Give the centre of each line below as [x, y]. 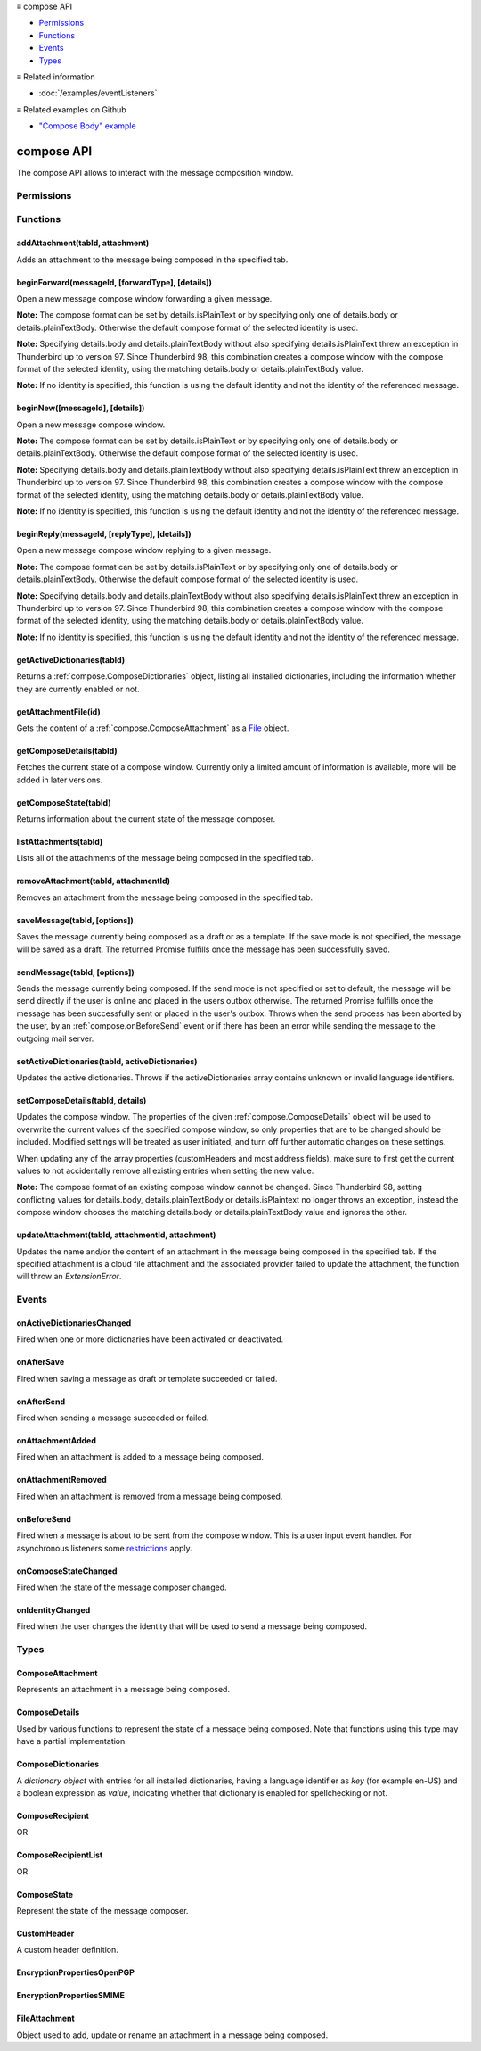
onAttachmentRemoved [61, 1480]
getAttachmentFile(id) [59, 711]
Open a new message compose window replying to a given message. [144, 550]
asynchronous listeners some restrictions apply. [105, 1548]
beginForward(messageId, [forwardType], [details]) [114, 282]
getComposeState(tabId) [64, 802]
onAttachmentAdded [57, 1441]
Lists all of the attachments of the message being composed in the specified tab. [165, 858]
